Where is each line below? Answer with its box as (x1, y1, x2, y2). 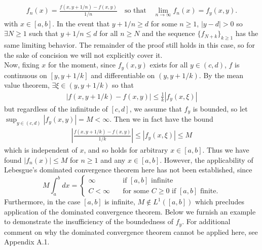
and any (100, 154, 126, 165)
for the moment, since (48, 59, 116, 70)
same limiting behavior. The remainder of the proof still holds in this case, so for (4, 40, 255, 50)
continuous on (4, 69, 47, 80)
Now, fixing (4, 59, 40, 70)
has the (235, 28, 258, 39)
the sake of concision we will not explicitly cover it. (4, 49, 163, 60)
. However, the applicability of (160, 154, 253, 165)
